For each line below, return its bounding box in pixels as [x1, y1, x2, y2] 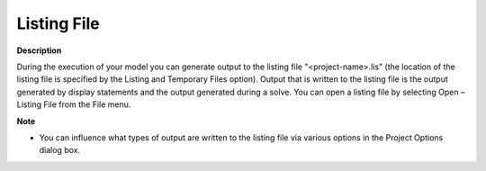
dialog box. [39, 145, 81, 156]
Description [16, 45, 62, 56]
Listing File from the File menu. [16, 99, 131, 110]
